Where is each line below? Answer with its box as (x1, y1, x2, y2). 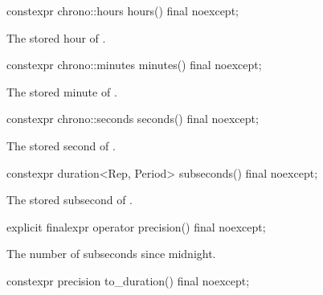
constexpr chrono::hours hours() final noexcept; (6, 2, 239, 18)
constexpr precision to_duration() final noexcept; (6, 272, 250, 289)
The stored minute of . (6, 83, 117, 100)
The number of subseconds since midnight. (6, 245, 216, 262)
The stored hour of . (6, 29, 106, 46)
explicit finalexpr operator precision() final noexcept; (6, 218, 266, 235)
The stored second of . (6, 137, 116, 154)
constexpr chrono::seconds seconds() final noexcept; (6, 110, 259, 127)
